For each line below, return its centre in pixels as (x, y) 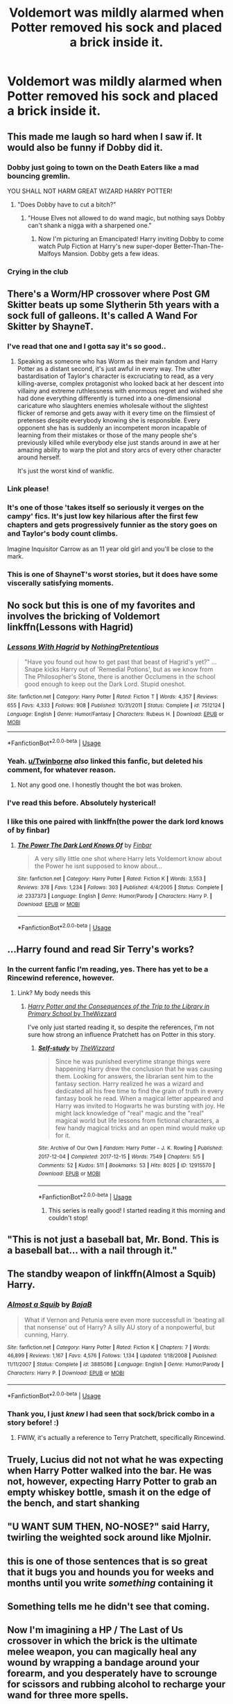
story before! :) (33, 1423)
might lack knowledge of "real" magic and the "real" (130, 1113)
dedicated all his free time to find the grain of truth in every (139, 1091)
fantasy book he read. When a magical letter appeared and (139, 1099)
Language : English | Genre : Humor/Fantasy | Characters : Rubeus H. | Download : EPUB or (115, 714)
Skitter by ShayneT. (50, 327)
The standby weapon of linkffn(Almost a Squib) (112, 1274)
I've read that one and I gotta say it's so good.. (87, 347)
